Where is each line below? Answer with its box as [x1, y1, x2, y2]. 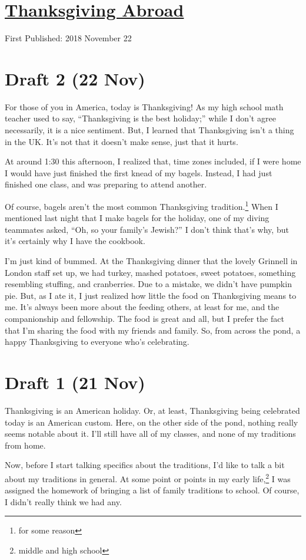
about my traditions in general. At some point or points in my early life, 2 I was [5, 470, 291, 485]
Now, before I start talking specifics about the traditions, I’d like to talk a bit [5, 459, 285, 471]
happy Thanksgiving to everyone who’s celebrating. [5, 335, 189, 348]
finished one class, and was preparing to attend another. [5, 178, 207, 190]
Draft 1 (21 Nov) [5, 370, 145, 394]
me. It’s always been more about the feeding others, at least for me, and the [5, 301, 280, 313]
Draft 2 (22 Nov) [5, 66, 145, 90]
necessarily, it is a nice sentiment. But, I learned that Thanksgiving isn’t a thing [5, 124, 294, 136]
